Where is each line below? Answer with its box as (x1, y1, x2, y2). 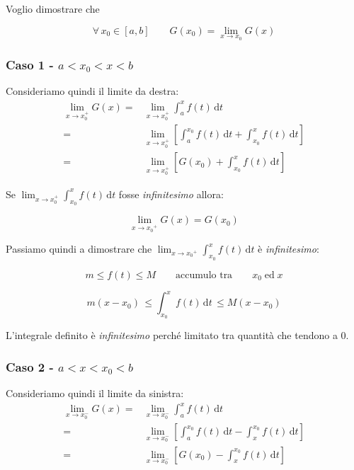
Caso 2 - (6, 357, 54, 375)
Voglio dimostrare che (6, 1, 100, 16)
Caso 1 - (6, 56, 54, 74)
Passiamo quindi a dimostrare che (6, 241, 152, 256)
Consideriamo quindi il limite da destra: (6, 84, 179, 98)
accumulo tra (175, 270, 233, 280)
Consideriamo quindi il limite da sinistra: (6, 386, 184, 401)
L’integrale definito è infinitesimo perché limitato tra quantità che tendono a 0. (6, 328, 349, 343)
